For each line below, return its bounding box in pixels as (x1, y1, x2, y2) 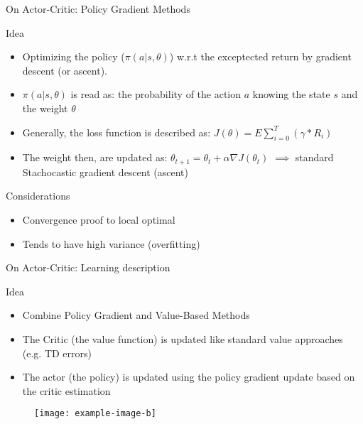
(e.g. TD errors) (22, 345, 92, 360)
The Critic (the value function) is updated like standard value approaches (22, 331, 343, 346)
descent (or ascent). (22, 62, 107, 77)
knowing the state (252, 87, 330, 102)
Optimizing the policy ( (22, 49, 125, 64)
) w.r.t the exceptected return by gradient (169, 49, 352, 64)
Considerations (6, 188, 70, 203)
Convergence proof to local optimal (22, 212, 175, 227)
